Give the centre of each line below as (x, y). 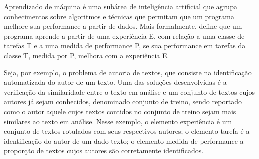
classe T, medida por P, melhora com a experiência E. (87, 55)
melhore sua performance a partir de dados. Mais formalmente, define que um (123, 26)
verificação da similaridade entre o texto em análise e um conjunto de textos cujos (130, 92)
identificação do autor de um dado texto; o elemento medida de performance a (124, 141)
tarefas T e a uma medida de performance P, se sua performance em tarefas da (125, 45)
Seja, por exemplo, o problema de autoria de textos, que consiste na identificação (128, 72)
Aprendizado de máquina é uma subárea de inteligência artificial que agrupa (121, 6)
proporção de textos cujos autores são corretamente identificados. (104, 151)
